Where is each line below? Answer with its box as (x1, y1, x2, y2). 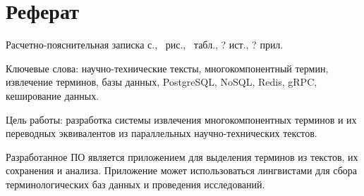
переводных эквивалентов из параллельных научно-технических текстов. (6, 126, 317, 141)
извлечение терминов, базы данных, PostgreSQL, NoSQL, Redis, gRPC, (6, 74, 317, 89)
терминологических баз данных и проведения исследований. (6, 176, 265, 191)
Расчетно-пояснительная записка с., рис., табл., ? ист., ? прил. (6, 37, 284, 52)
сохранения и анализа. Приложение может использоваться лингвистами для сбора (6, 163, 358, 178)
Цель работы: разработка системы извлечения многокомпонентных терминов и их (6, 112, 357, 126)
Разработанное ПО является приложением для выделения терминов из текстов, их (6, 149, 358, 164)
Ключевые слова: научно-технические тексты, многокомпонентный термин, (6, 60, 329, 75)
